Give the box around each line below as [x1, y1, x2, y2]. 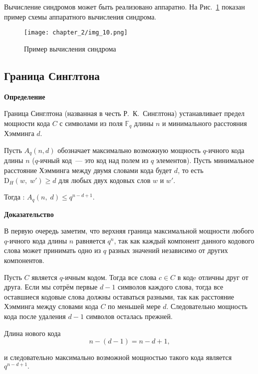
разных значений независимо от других [108, 245, 228, 255]
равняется [75, 235, 105, 245]
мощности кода [4, 117, 50, 128]
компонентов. [4, 254, 44, 265]
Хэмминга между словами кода [4, 301, 98, 311]
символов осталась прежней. [86, 310, 173, 321]
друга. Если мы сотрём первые [4, 281, 98, 292]
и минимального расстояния [162, 117, 247, 128]
